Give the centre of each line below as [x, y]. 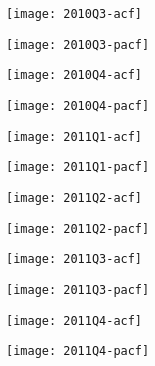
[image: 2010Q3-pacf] [78, 44]
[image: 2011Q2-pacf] [78, 228]
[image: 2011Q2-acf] [74, 197]
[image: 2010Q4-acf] [74, 75]
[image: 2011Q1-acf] [74, 136]
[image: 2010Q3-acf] [74, 14]
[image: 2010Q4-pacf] [78, 105]
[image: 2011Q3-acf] [74, 259]
